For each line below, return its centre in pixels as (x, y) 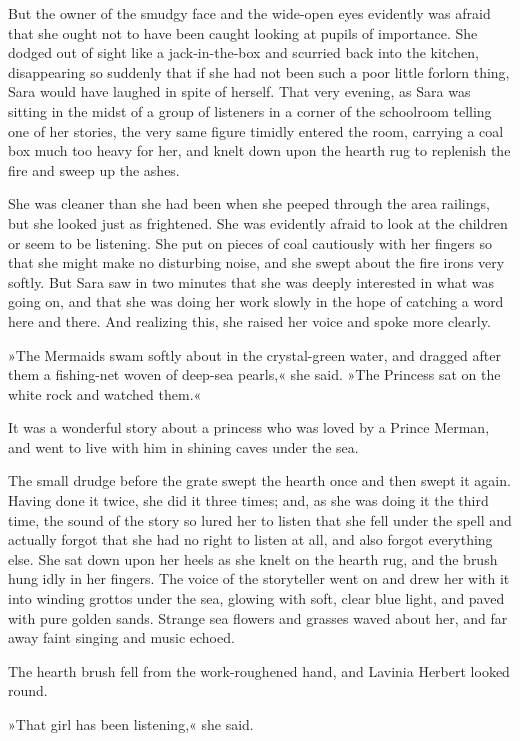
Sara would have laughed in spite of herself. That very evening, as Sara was (239, 91)
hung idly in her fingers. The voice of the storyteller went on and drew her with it (259, 578)
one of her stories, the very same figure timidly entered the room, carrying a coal (256, 130)
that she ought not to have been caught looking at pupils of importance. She (243, 32)
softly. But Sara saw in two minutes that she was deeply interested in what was (251, 281)
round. (28, 690)
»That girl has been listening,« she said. (131, 724)
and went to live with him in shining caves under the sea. (183, 446)
